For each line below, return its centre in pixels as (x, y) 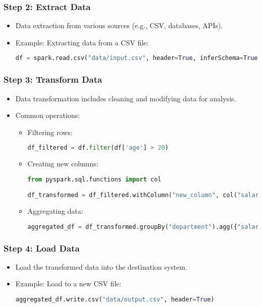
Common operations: (48, 115)
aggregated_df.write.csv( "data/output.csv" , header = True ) (115, 300)
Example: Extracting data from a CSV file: (82, 42)
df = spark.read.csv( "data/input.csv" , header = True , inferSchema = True (137, 58)
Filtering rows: (50, 132)
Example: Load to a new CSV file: (68, 284)
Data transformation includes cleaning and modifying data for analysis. (126, 98)
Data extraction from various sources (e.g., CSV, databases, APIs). (119, 25)
